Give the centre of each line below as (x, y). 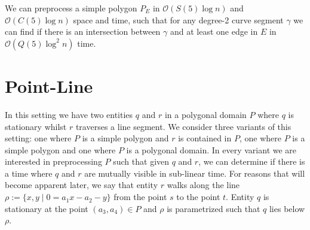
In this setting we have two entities (69, 114)
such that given (141, 161)
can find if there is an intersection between (83, 31)
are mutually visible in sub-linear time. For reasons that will (195, 173)
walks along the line (203, 185)
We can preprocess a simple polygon (71, 8)
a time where (29, 173)
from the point (140, 197)
